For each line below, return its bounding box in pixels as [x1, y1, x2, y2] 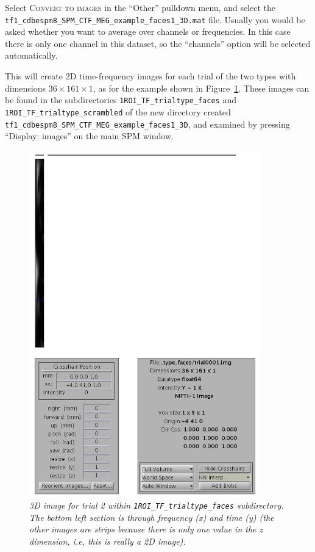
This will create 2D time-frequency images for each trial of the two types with [5, 70, 296, 82]
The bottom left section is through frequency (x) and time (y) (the [29, 510, 274, 523]
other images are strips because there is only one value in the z [29, 523, 263, 536]
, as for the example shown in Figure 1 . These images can [93, 81, 310, 94]
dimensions [5, 81, 46, 94]
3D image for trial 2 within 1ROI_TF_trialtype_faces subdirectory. [29, 499, 284, 511]
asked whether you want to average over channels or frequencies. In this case [5, 25, 291, 38]
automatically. [5, 49, 58, 62]
